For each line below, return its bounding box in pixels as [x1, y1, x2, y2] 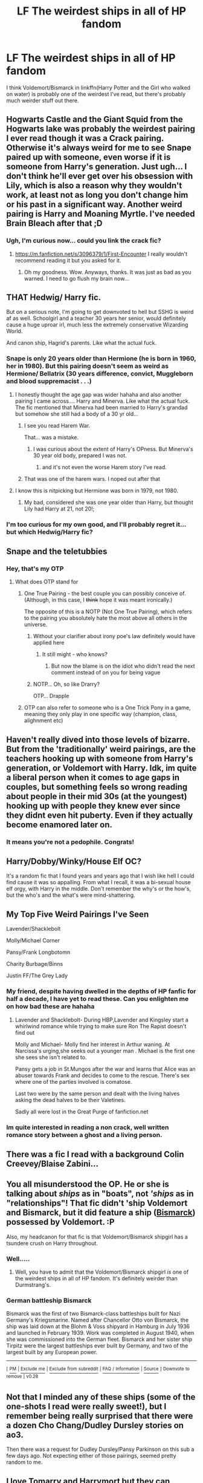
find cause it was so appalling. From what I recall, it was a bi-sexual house [6, 879, 192, 886]
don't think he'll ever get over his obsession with [6, 171, 193, 181]
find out [14, 1029, 35, 1036]
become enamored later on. [6, 820, 113, 830]
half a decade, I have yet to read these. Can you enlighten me [6, 995, 189, 1003]
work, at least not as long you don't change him [6, 190, 188, 200]
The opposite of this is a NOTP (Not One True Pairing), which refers [24, 608, 192, 615]
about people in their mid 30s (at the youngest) [6, 791, 187, 801]
